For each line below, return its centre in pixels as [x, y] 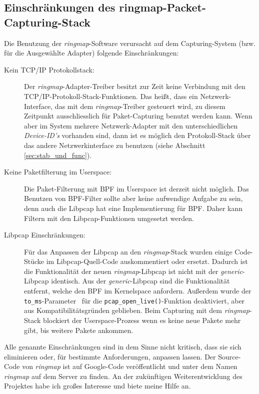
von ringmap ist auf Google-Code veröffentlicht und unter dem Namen [130, 366]
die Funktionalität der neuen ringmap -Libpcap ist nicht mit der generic [133, 271]
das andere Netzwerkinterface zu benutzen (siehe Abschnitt [115, 145]
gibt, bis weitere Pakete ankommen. [79, 330]
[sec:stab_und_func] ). [58, 155]
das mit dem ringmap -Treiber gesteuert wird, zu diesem [140, 106]
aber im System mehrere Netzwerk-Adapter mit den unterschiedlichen [131, 125]
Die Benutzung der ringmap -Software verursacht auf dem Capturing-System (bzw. [130, 43]
